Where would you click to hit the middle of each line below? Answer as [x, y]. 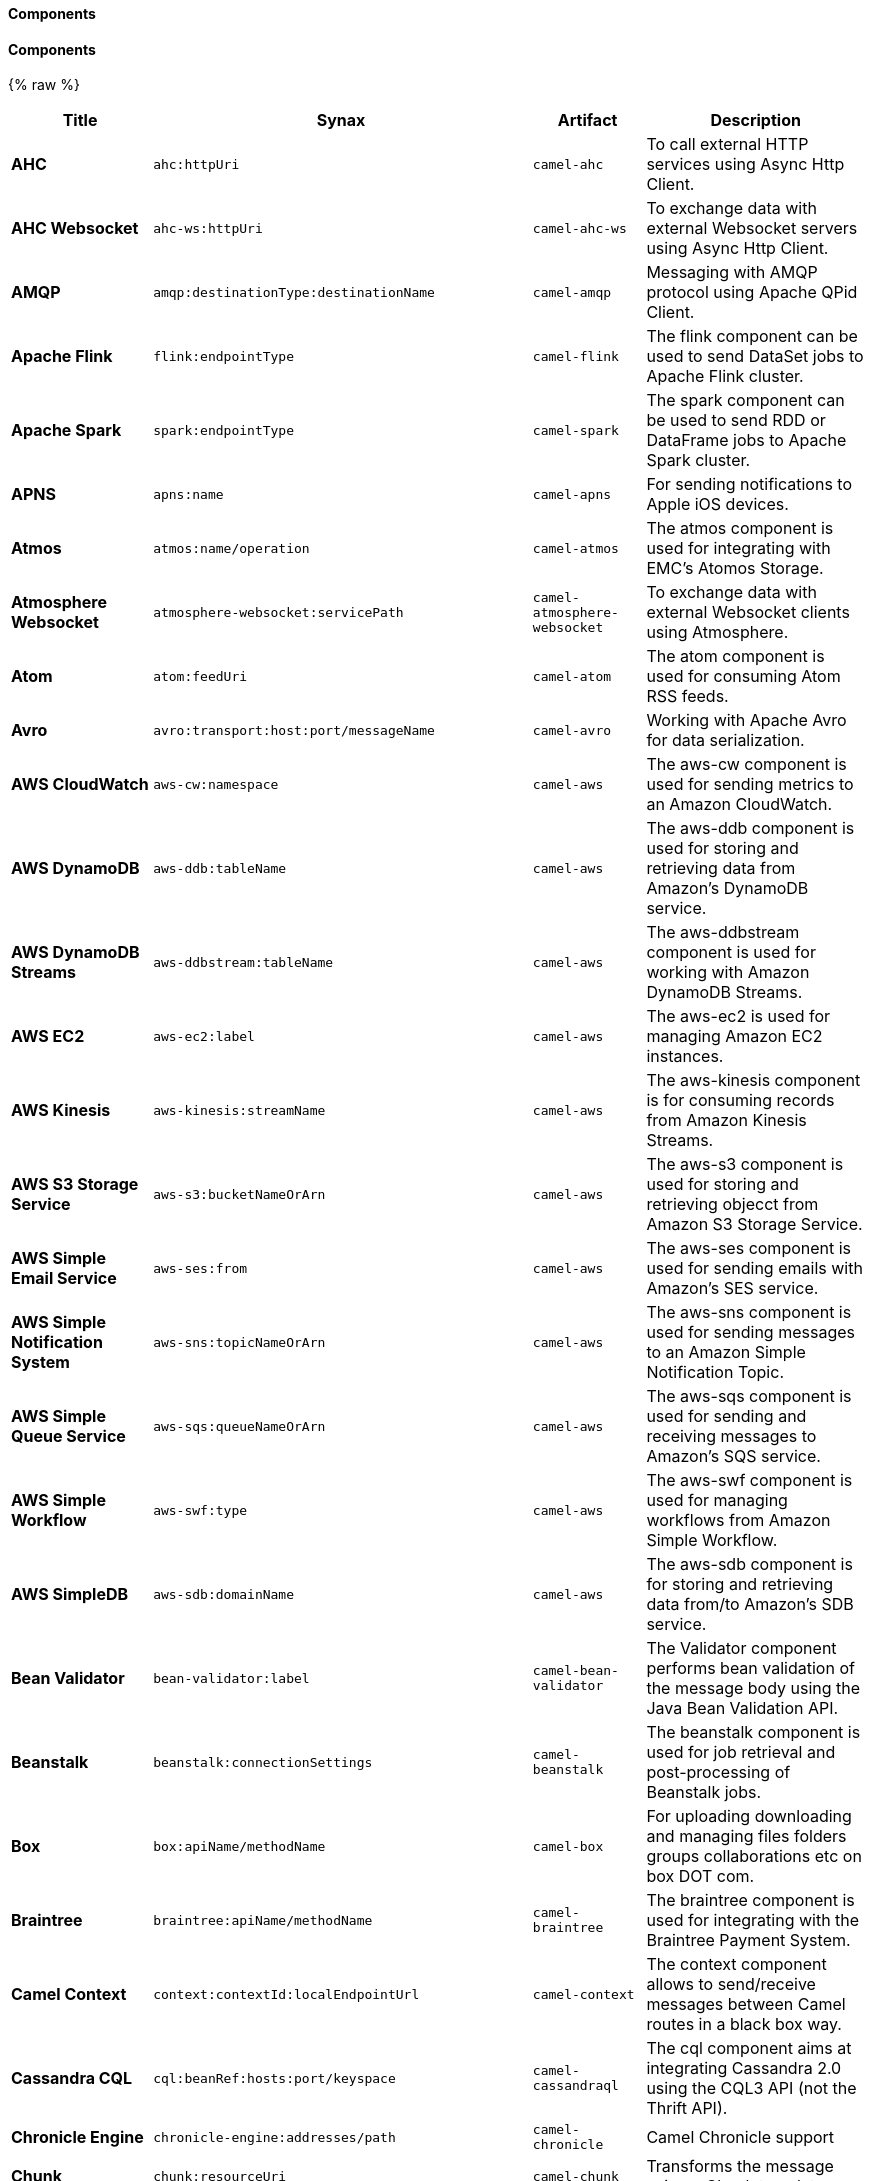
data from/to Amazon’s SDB [750, 1604]
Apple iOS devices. [717, 504]
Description [755, 120]
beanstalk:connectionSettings [263, 1762]
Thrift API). [687, 2108]
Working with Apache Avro [746, 720]
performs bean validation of [750, 1668]
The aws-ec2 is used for [738, 1016]
